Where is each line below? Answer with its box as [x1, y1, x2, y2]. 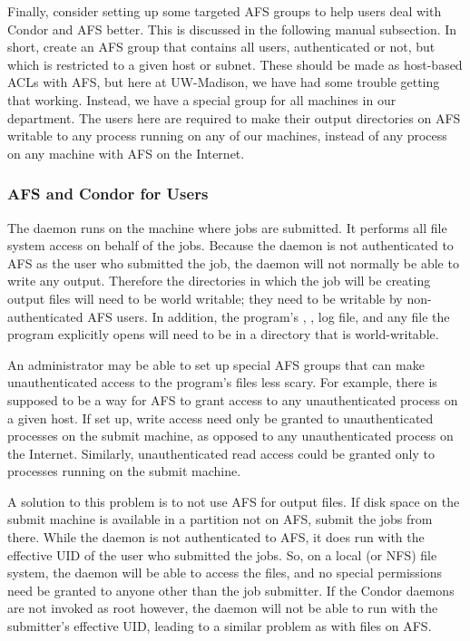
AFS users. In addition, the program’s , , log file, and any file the [87, 306, 450, 325]
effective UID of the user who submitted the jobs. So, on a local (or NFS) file [7, 545, 437, 564]
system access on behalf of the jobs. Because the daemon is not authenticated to [7, 236, 454, 255]
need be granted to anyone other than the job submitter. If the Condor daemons [7, 580, 455, 599]
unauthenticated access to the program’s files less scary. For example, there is [7, 373, 437, 392]
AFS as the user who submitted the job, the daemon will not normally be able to [7, 253, 459, 272]
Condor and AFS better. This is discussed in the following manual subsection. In [7, 19, 457, 38]
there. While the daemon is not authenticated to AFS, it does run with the [7, 528, 425, 547]
